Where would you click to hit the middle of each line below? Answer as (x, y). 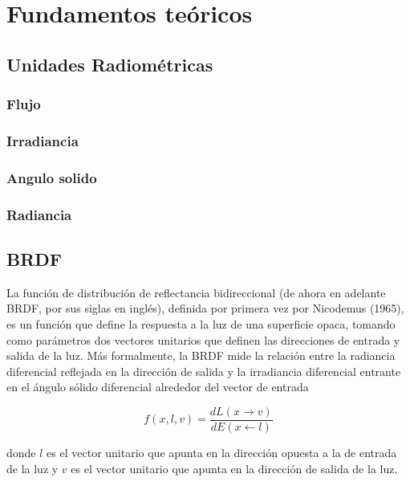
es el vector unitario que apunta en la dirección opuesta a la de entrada (222, 452)
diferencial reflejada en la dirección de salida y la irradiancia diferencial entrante (204, 371)
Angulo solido (52, 177)
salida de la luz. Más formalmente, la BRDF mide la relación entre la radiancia (201, 355)
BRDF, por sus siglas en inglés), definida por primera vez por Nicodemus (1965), (205, 308)
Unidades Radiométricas (110, 64)
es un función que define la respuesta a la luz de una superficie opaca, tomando (201, 323)
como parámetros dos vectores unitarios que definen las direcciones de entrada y (203, 339)
